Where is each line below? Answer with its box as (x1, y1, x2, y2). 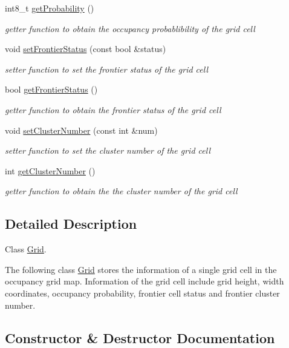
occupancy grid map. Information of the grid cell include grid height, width (5, 275, 284, 287)
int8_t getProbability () (5, 2, 94, 14)
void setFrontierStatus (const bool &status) (5, 42, 166, 55)
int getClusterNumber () (5, 164, 96, 177)
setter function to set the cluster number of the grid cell (5, 144, 210, 157)
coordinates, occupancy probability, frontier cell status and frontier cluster (5, 286, 280, 299)
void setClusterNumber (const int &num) (5, 123, 158, 136)
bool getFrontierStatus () (5, 83, 98, 96)
